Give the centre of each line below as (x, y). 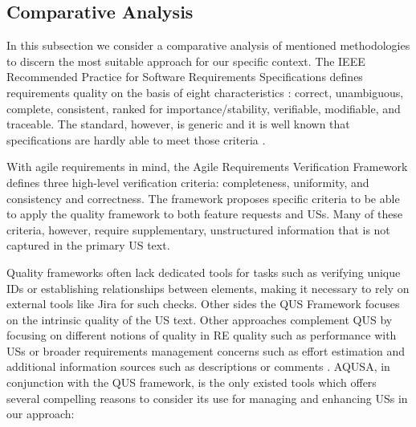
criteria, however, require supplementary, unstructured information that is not (198, 229)
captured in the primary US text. (88, 245)
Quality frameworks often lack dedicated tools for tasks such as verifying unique (204, 272)
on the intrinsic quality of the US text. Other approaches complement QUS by (200, 319)
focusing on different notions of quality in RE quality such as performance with (202, 335)
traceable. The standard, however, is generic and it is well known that (178, 124)
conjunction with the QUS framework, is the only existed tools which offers (192, 382)
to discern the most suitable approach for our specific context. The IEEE (186, 61)
